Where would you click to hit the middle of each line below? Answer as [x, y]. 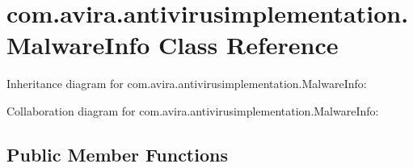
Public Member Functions [117, 154]
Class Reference [248, 45]
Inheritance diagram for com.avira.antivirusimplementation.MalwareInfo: [187, 84]
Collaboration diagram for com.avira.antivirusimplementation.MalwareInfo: [193, 110]
